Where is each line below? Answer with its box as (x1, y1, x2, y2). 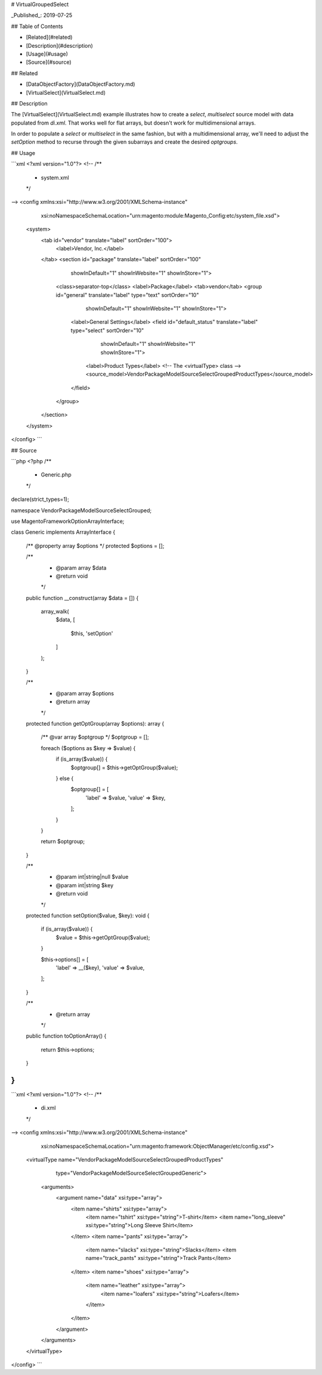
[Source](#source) (26, 58, 72, 66)
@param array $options (55, 689, 114, 697)
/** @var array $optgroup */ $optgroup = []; (41, 733, 149, 741)
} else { (55, 775, 74, 782)
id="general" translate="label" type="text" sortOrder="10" (55, 291, 199, 298)
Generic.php (41, 471, 72, 478)
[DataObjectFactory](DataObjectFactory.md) (26, 80, 135, 88)
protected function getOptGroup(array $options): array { (26, 720, 165, 727)
